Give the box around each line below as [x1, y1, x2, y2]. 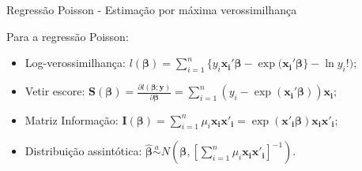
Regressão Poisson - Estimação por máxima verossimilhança [6, 2, 297, 17]
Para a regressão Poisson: [6, 28, 129, 44]
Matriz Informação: [25, 111, 119, 128]
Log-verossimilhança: [25, 54, 126, 71]
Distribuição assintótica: [25, 143, 142, 159]
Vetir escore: [25, 83, 85, 99]
